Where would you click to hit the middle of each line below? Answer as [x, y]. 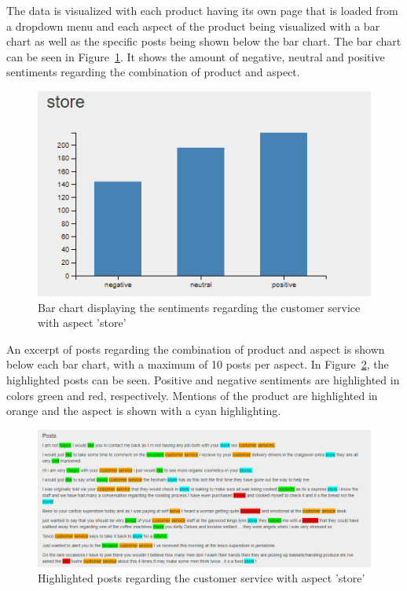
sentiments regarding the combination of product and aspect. [153, 72]
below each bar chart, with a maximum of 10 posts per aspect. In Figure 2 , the [198, 364]
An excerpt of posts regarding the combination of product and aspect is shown [196, 349]
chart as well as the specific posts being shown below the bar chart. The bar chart [204, 41]
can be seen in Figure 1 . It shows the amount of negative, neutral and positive [196, 56]
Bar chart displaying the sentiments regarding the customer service [199, 307]
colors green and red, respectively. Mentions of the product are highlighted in [192, 395]
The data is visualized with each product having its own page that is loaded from [202, 10]
